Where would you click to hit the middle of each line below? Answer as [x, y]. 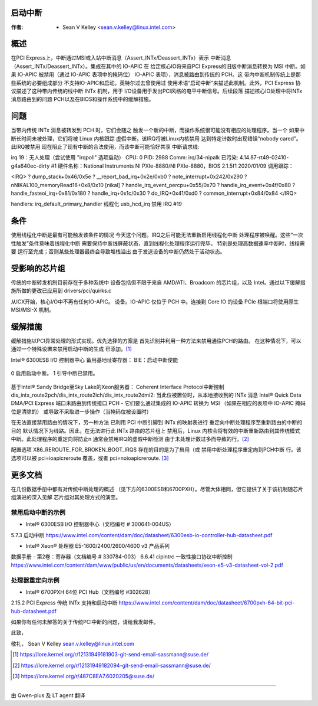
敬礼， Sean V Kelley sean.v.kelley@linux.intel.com [73, 643]
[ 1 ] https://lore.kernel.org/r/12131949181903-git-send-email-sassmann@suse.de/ [111, 655]
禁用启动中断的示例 [38, 512]
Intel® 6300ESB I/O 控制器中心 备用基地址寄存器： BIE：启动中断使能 [95, 359]
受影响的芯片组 [38, 268]
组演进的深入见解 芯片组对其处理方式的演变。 [66, 497]
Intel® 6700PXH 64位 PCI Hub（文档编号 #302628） [90, 592]
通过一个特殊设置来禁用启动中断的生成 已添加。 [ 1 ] [71, 349]
